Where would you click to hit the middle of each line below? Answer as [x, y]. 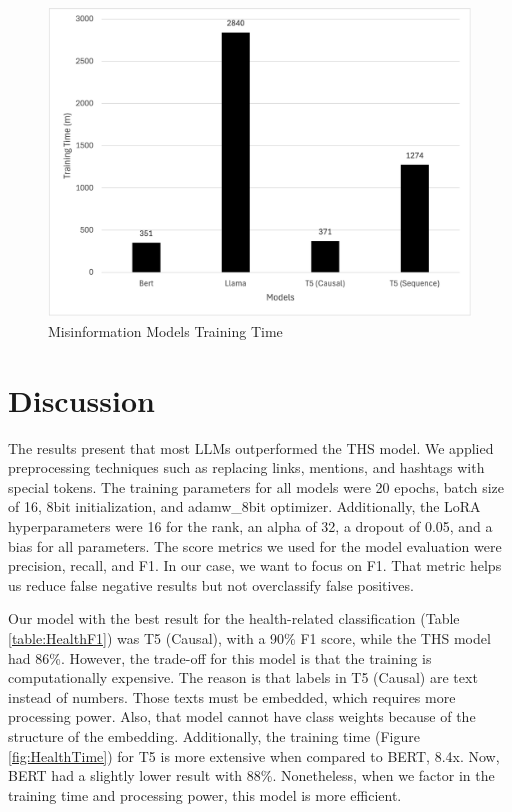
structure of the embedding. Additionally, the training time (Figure [214, 735]
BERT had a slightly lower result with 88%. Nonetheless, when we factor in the [251, 775]
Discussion [81, 399]
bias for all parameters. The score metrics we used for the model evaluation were [255, 545]
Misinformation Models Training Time [165, 330]
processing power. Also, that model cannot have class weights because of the [242, 716]
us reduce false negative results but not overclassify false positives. [211, 584]
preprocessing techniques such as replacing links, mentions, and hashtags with [246, 467]
